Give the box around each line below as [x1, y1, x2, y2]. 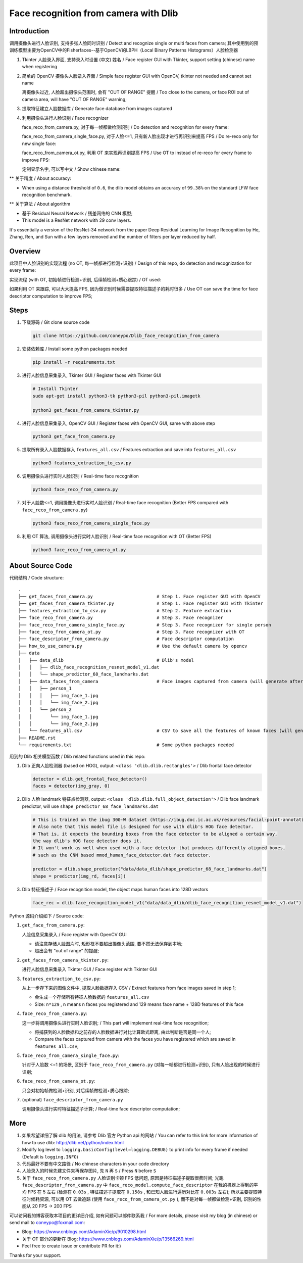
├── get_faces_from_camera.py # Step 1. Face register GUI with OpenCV [18, 594, 261, 600]
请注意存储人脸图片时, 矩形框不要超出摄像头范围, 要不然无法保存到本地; [34, 941, 183, 947]
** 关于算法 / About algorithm [9, 201, 71, 207]
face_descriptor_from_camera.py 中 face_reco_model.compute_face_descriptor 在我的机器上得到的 [22, 1182, 254, 1188]
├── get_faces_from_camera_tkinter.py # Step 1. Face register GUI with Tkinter [18, 601, 264, 606]
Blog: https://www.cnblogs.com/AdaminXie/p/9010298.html [22, 1229, 146, 1235]
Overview [9, 247, 41, 255]
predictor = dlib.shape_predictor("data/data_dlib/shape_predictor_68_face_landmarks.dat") [32, 866, 267, 872]
